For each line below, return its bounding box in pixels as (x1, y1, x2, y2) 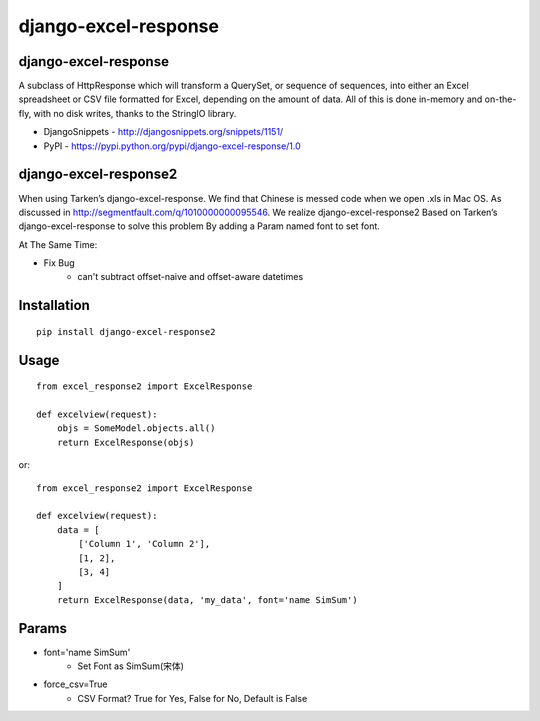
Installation (18, 297, 90, 314)
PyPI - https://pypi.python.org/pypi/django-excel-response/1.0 (43, 140, 302, 152)
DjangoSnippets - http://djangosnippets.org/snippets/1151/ (43, 126, 284, 138)
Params (18, 620, 67, 637)
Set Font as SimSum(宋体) (77, 660, 185, 672)
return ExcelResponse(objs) (56, 436, 195, 448)
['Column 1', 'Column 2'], (78, 538, 211, 550)
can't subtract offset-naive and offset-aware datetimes (77, 271, 304, 283)
